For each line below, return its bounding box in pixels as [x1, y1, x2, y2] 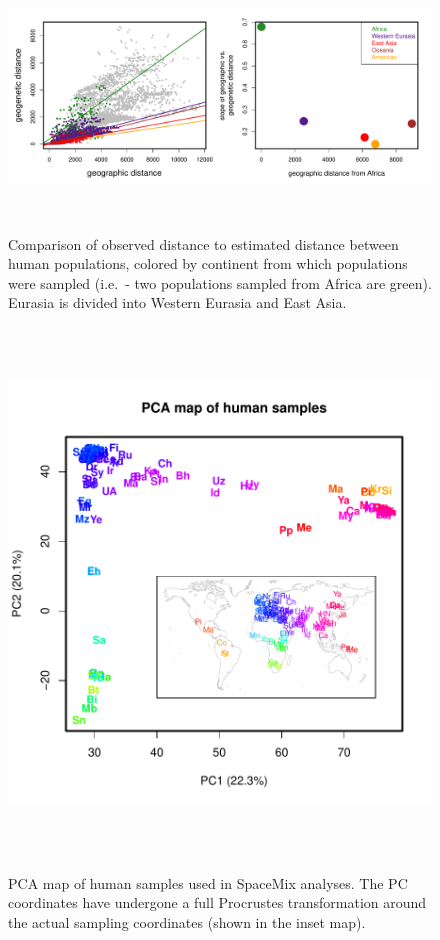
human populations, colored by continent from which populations [8, 253, 408, 274]
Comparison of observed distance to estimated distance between [8, 233, 399, 254]
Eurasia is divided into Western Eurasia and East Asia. [8, 292, 347, 313]
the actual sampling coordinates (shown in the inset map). [8, 911, 366, 932]
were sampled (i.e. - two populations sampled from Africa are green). [8, 272, 432, 293]
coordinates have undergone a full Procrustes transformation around [8, 892, 427, 913]
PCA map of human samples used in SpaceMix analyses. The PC [8, 872, 408, 893]
